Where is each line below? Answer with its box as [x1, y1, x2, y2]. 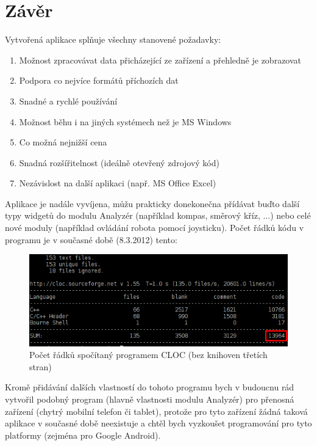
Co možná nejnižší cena [19, 136, 107, 148]
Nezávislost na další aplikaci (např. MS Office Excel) [19, 177, 216, 189]
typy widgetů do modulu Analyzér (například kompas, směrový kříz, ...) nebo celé [5, 209, 311, 222]
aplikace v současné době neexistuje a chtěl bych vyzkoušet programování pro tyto [5, 417, 312, 430]
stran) [29, 360, 52, 373]
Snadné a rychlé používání [19, 94, 118, 107]
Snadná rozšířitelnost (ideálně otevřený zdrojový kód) [19, 156, 219, 169]
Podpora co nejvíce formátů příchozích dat [19, 74, 179, 87]
